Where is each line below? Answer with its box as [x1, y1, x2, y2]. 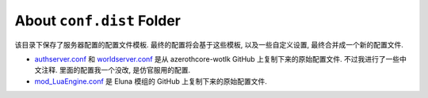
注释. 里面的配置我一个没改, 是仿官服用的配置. [40, 66, 190, 75]
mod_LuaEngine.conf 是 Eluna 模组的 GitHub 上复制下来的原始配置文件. [34, 76, 267, 86]
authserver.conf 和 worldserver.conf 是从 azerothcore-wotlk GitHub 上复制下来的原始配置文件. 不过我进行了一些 [34, 54, 400, 63]
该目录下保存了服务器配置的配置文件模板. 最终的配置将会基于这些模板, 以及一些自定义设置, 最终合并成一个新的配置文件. [14, 40, 403, 49]
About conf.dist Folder [14, 12, 182, 29]
